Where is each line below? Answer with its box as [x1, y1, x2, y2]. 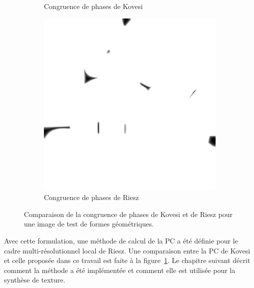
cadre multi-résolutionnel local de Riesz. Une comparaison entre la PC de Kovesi [4, 245, 251, 255]
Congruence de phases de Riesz [44, 192, 139, 202]
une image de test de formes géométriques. [24, 218, 154, 229]
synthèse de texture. [4, 274, 65, 285]
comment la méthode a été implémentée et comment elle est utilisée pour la [4, 264, 236, 275]
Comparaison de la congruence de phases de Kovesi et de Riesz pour [24, 208, 233, 219]
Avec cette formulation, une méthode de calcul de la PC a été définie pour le [4, 235, 238, 245]
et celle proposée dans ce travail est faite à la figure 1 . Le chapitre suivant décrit [4, 255, 251, 265]
